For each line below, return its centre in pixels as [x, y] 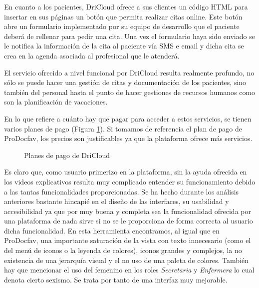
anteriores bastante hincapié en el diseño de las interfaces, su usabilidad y [117, 201]
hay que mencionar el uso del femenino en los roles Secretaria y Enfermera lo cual [129, 270]
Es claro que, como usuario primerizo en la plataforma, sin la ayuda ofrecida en [126, 172]
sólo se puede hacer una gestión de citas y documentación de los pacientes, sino [125, 82]
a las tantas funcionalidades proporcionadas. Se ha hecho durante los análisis [122, 191]
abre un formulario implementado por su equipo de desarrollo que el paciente [122, 26]
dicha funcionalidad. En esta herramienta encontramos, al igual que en [112, 230]
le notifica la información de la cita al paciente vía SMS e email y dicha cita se [124, 46]
